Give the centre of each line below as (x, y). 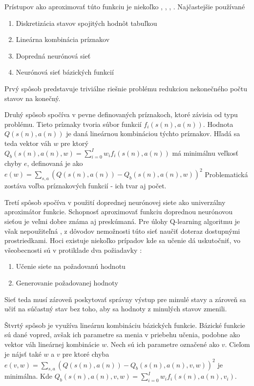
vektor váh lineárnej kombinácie (52, 344)
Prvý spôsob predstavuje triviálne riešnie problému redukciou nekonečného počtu (126, 88)
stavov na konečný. (32, 98)
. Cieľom (237, 344)
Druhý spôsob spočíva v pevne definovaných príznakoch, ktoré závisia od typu (121, 114)
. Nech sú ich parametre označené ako (163, 344)
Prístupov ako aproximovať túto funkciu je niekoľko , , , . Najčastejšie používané (125, 6)
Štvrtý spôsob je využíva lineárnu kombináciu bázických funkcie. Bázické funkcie (125, 325)
